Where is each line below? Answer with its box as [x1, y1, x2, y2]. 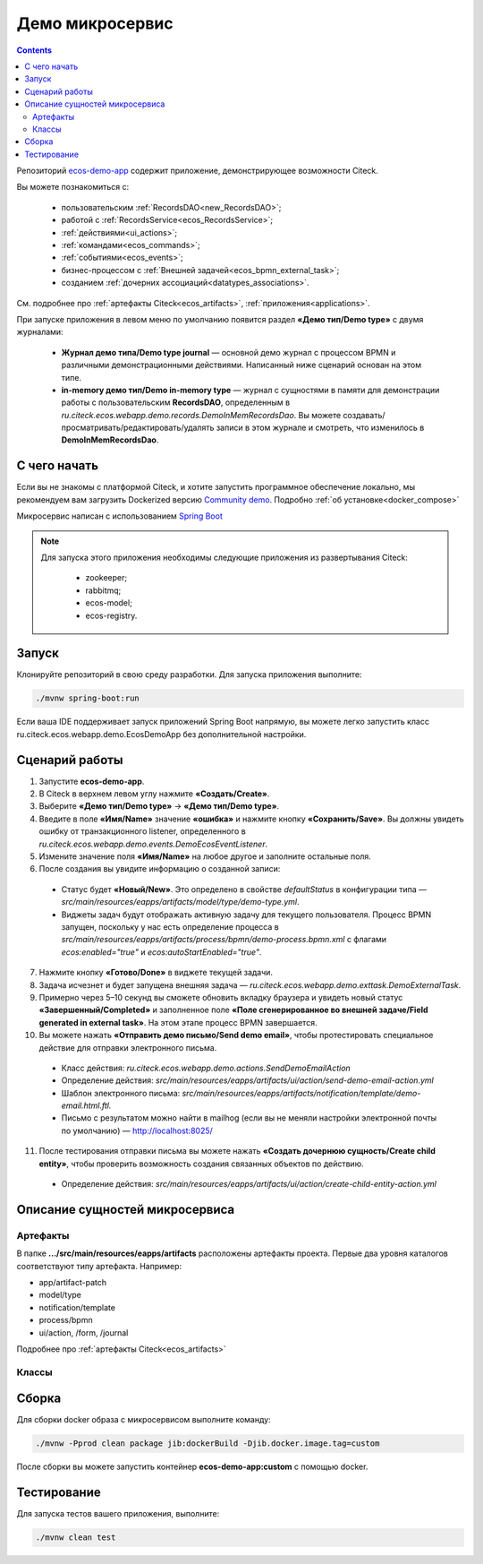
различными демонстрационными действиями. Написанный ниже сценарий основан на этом [61, 359, 422, 371]
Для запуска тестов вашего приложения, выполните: [16, 1508, 220, 1519]
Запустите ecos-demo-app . [38, 776, 145, 786]
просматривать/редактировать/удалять [61, 422, 215, 434]
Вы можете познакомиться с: [16, 182, 130, 193]
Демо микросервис [16, 13, 174, 33]
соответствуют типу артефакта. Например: [16, 1260, 182, 1271]
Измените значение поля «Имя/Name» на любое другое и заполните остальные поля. [38, 851, 371, 862]
